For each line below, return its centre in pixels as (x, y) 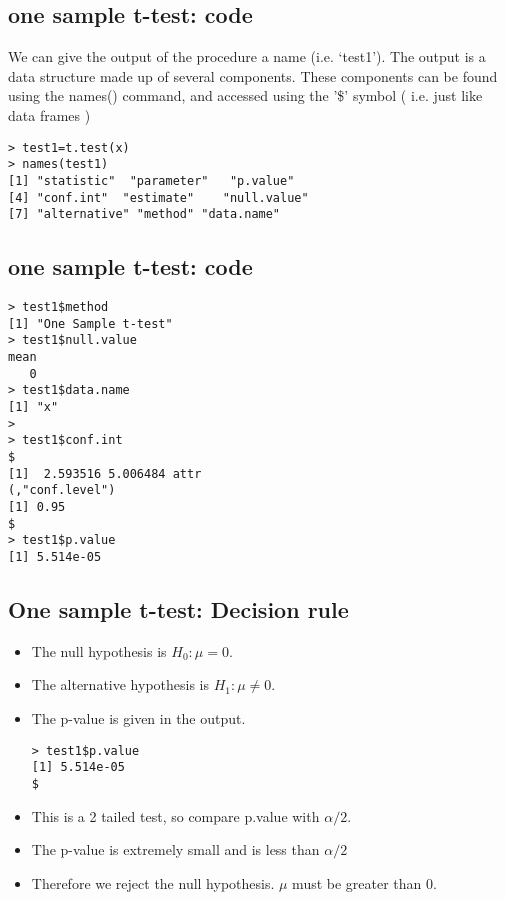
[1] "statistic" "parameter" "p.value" (151, 180)
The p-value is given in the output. (138, 717)
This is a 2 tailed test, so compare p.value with (175, 815)
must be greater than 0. (364, 882)
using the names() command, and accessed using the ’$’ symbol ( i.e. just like (245, 95)
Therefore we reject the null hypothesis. (153, 882)
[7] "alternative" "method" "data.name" (144, 214)
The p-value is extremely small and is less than (175, 849)
